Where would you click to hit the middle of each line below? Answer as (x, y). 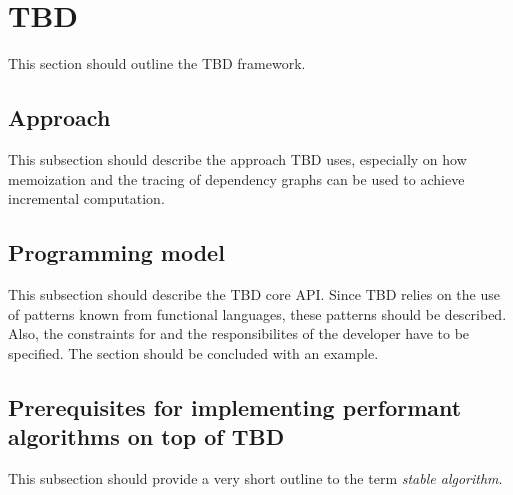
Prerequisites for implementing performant (235, 406)
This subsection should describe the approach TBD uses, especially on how (237, 158)
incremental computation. (86, 198)
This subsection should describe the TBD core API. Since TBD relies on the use (254, 293)
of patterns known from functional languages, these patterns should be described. (257, 313)
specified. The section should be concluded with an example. (193, 352)
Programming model (116, 252)
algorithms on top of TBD (146, 436)
